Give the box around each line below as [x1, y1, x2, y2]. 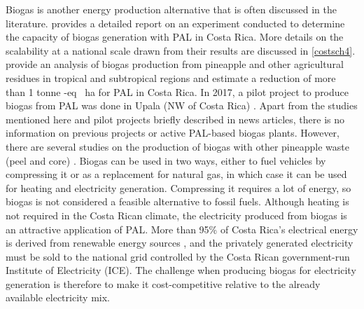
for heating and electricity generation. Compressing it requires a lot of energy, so [6, 180, 351, 195]
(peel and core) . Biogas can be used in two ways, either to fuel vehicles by [6, 153, 326, 167]
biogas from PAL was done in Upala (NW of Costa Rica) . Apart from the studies [6, 98, 358, 113]
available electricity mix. [6, 290, 110, 305]
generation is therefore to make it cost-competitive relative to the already [6, 276, 321, 291]
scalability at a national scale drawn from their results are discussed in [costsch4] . [6, 43, 356, 57]
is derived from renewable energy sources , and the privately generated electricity [6, 235, 353, 250]
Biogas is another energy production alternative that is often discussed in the [6, 2, 337, 16]
